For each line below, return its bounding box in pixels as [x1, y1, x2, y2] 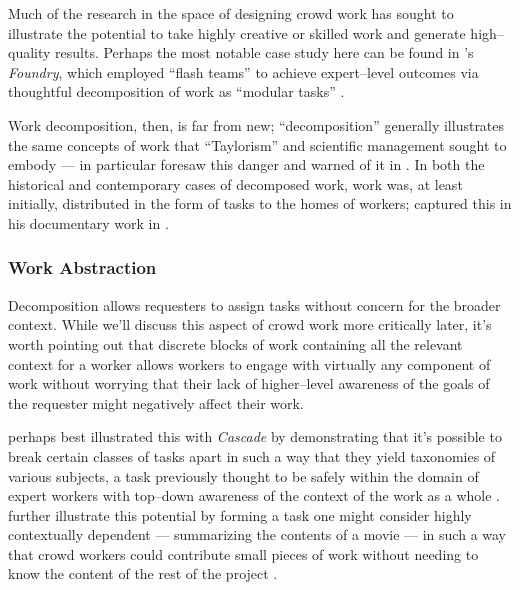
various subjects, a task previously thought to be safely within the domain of [8, 465, 479, 486]
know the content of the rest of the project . [8, 563, 278, 584]
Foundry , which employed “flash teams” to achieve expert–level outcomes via [8, 61, 479, 82]
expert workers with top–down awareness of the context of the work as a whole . [8, 485, 501, 506]
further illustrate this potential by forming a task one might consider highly [8, 504, 472, 525]
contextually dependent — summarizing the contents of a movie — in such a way [8, 524, 507, 545]
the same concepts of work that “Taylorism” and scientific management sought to [8, 134, 507, 155]
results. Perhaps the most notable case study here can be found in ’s [55, 42, 474, 63]
